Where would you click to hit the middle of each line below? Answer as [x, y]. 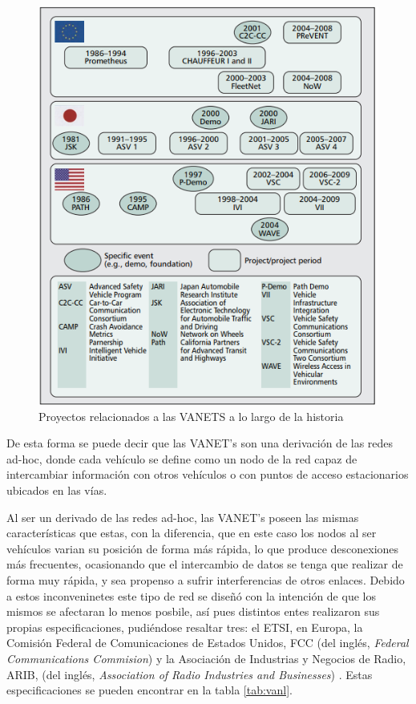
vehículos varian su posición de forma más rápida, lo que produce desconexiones [203, 548]
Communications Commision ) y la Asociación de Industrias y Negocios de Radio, [206, 658]
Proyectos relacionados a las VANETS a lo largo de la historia [191, 416]
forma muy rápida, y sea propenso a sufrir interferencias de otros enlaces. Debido [206, 580]
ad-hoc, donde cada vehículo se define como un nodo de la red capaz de [182, 458]
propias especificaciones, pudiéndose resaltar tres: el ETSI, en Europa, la [185, 627]
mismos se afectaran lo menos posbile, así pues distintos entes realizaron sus [193, 611]
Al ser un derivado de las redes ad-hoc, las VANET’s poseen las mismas [183, 517]
